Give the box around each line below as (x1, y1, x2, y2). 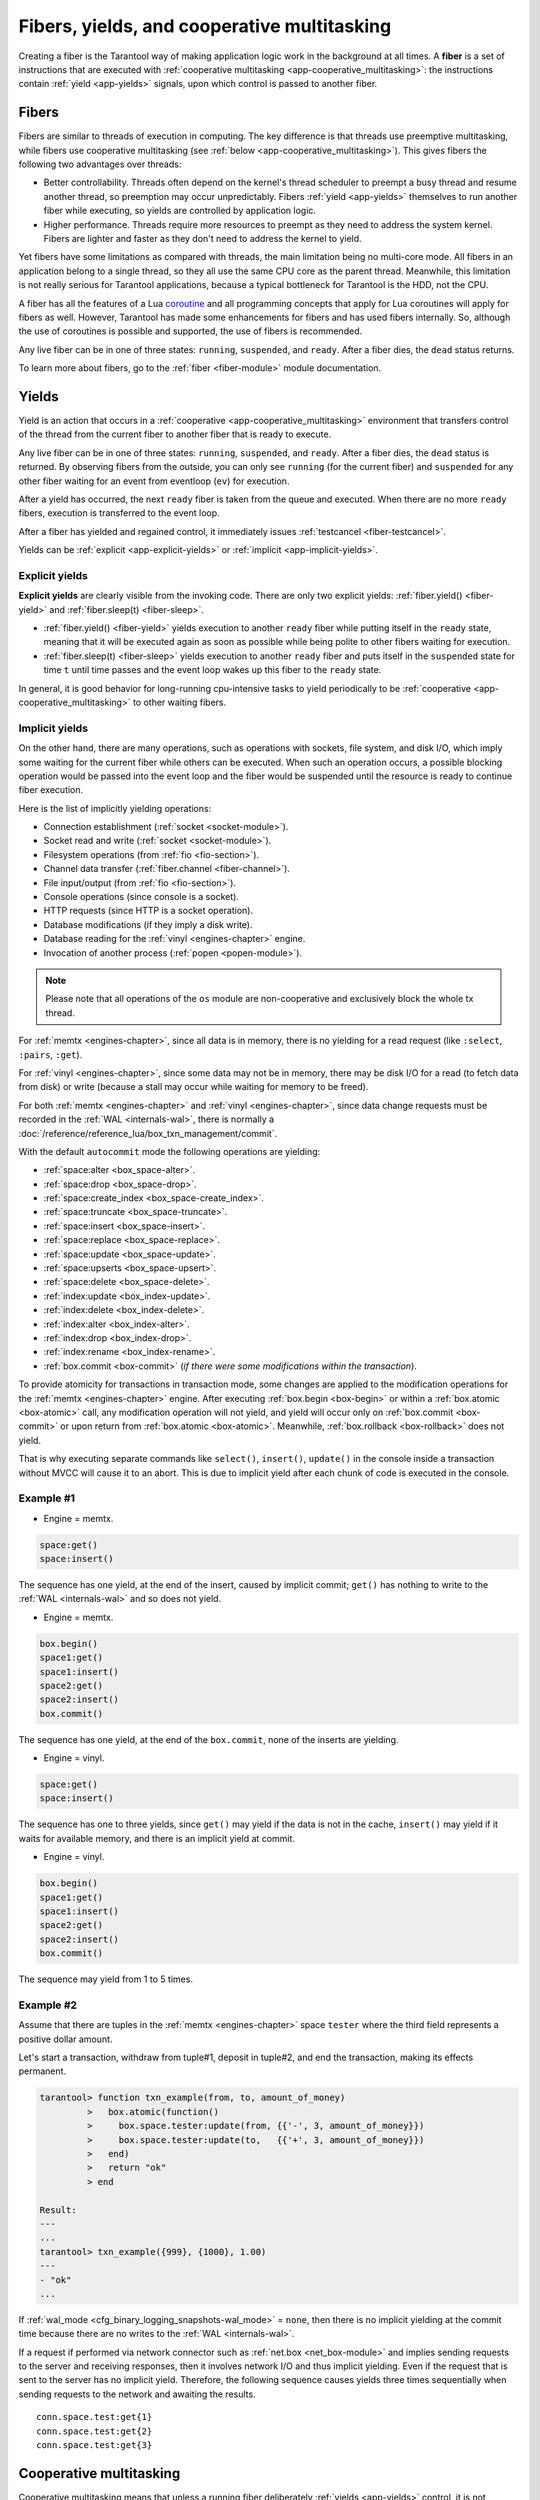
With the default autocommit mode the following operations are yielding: (18, 1145, 321, 1157)
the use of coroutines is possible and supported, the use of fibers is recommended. (18, 325, 363, 337)
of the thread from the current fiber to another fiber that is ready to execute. (18, 428, 332, 440)
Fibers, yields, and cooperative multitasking (18, 15, 392, 37)
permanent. (18, 2065, 67, 2077)
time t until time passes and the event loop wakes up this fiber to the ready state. (43, 664, 382, 676)
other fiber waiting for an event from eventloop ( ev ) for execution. (18, 475, 290, 487)
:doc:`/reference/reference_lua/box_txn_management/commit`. (18, 1127, 278, 1139)
